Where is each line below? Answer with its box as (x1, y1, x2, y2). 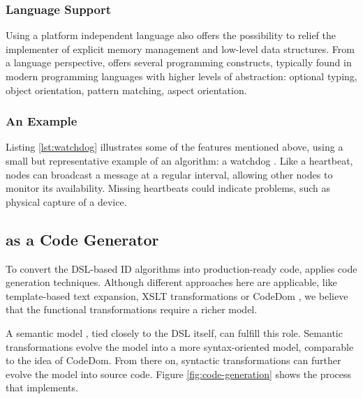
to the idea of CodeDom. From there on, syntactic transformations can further (6, 353, 341, 368)
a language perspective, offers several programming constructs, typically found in (6, 55, 352, 70)
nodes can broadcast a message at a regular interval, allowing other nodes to (6, 167, 333, 181)
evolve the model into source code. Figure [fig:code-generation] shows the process (6, 366, 351, 381)
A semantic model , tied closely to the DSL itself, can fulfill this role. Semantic (6, 325, 343, 340)
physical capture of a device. (6, 194, 127, 209)
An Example (6, 112, 77, 130)
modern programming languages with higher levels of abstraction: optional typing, (6, 69, 357, 83)
